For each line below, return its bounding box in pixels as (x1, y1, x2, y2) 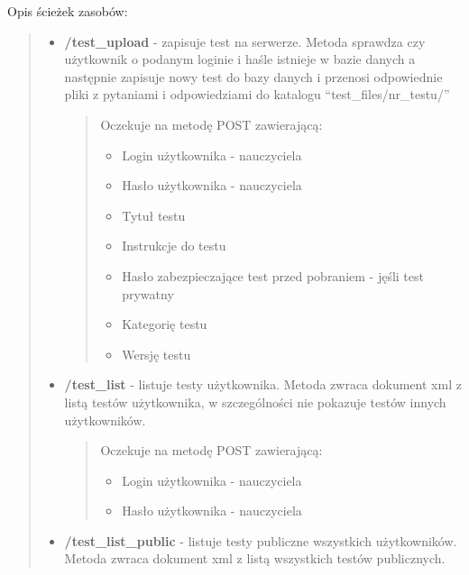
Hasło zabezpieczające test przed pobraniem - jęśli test (122, 266, 424, 285)
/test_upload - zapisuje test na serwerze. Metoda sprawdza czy (64, 32, 426, 50)
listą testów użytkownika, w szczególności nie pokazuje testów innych (64, 392, 446, 411)
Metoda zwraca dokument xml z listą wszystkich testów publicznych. (64, 549, 446, 568)
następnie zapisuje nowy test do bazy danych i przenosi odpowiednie (64, 67, 443, 86)
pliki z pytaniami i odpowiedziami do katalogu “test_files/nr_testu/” (64, 85, 450, 104)
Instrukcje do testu (122, 236, 226, 255)
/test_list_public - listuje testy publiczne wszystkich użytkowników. (64, 531, 457, 550)
